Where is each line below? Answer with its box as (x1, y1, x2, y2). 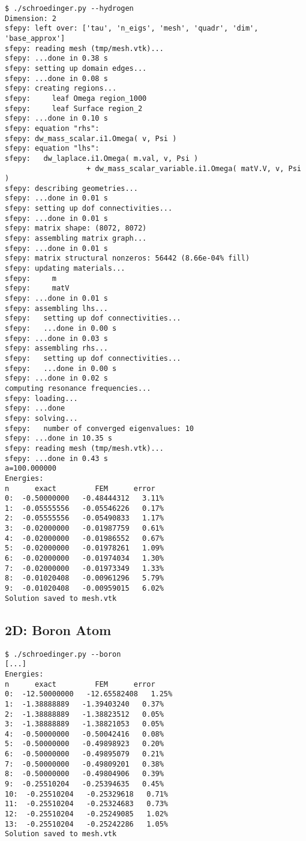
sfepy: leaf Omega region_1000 (5, 94, 147, 103)
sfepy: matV (5, 284, 70, 293)
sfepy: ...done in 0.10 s (5, 114, 108, 123)
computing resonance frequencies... (5, 384, 151, 393)
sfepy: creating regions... (5, 84, 117, 93)
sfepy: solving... (5, 414, 78, 423)
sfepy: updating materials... (5, 264, 125, 273)
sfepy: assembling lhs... (5, 304, 108, 313)
